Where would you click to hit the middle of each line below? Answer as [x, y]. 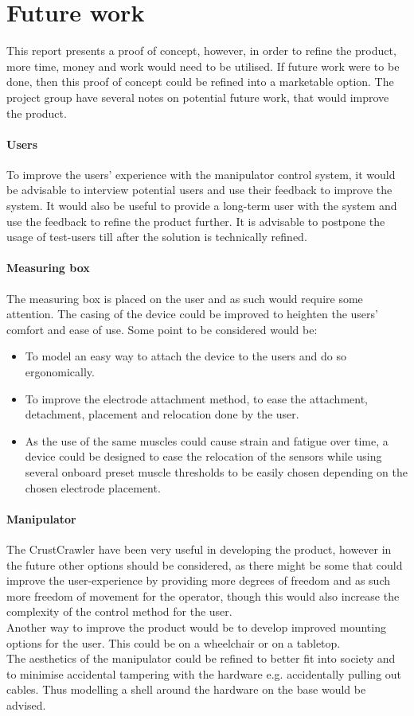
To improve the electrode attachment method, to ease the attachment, [197, 398]
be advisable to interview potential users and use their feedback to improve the [199, 190]
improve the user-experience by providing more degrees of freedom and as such [198, 580]
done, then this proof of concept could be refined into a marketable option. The [200, 82]
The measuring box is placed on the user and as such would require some [185, 298]
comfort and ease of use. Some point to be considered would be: [162, 329]
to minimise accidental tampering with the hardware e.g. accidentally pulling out [204, 673]
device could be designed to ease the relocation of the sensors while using [203, 456]
